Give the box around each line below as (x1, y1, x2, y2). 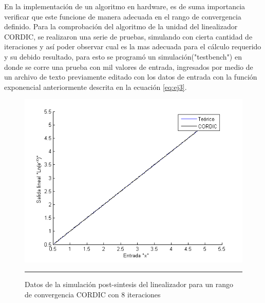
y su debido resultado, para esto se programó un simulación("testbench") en (4, 51, 242, 62)
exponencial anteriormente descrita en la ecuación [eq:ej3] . (4, 81, 187, 92)
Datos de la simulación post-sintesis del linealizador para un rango (25, 279, 233, 290)
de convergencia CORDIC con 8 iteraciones (25, 289, 161, 299)
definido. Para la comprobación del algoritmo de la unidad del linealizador (4, 21, 238, 32)
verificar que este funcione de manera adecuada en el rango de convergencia (4, 11, 241, 22)
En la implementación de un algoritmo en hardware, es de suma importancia (4, 1, 245, 11)
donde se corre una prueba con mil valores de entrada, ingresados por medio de (4, 61, 253, 72)
